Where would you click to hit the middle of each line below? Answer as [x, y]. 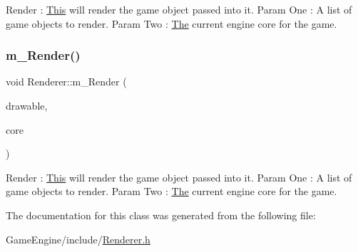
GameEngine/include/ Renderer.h [78, 239]
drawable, [27, 105]
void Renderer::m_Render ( [66, 82]
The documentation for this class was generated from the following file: [161, 215]
